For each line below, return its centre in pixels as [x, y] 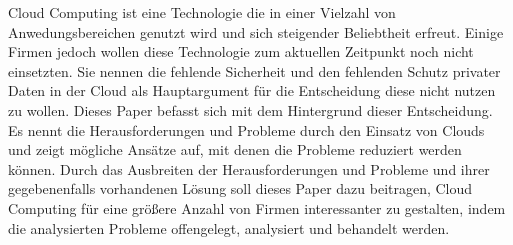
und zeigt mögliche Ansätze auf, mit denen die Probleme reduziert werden [235, 149]
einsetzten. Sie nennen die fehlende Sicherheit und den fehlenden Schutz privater [254, 70]
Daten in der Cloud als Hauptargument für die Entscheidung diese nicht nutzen [252, 90]
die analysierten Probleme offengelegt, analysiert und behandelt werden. [229, 227]
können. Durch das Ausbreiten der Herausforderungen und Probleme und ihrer [249, 168]
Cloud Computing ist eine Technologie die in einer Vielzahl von [202, 12]
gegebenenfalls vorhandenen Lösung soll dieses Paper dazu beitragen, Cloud [240, 188]
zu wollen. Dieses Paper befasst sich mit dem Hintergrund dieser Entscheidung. [250, 109]
